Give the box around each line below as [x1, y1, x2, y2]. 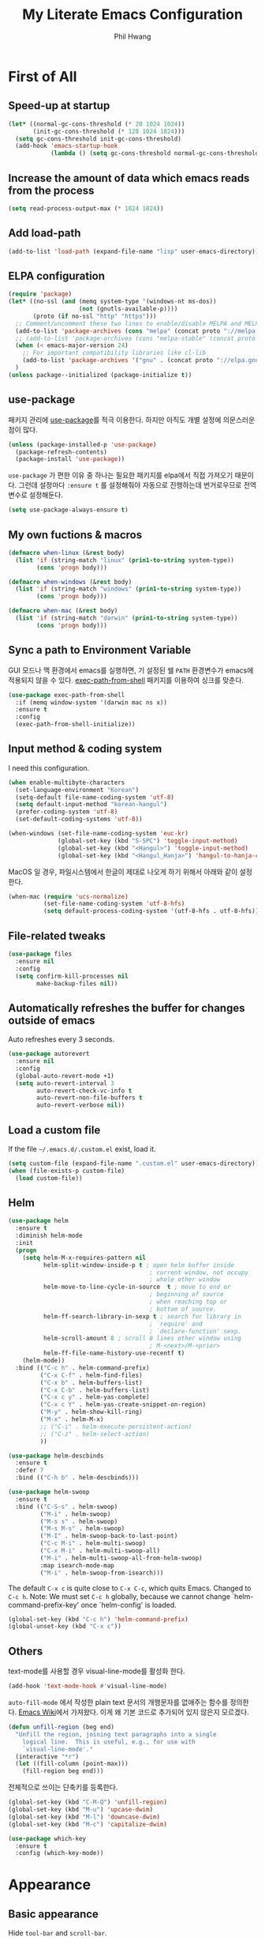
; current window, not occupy [149, 1269, 248, 1276]
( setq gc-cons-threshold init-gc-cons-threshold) [15, 134, 181, 143]
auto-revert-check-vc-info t [36, 1087, 132, 1095]
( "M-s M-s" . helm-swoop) [39, 1525, 125, 1533]
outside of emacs [8, 1013, 95, 1027]
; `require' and [149, 1320, 203, 1328]
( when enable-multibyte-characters [8, 779, 125, 786]
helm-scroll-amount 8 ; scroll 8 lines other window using [43, 1334, 242, 1343]
